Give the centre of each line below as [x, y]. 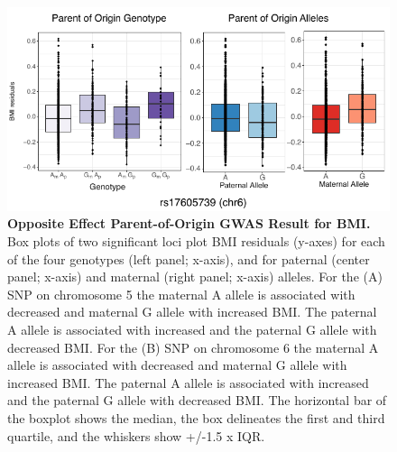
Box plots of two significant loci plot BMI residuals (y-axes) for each [196, 241]
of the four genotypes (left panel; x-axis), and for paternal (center [189, 258]
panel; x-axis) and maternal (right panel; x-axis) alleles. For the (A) [195, 277]
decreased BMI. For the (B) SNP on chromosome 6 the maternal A [193, 347]
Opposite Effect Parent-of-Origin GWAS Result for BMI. [189, 223]
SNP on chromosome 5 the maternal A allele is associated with [181, 294]
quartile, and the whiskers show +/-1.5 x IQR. [136, 435]
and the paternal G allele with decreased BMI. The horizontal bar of [197, 400]
